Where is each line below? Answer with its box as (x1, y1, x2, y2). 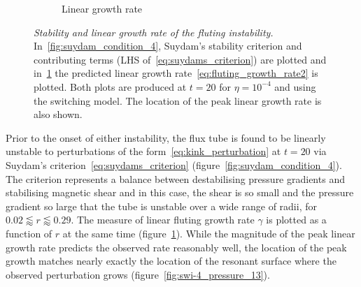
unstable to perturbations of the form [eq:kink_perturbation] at (6, 144, 281, 159)
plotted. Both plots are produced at (34, 79, 187, 94)
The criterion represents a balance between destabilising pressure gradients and (6, 171, 345, 186)
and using (274, 79, 316, 94)
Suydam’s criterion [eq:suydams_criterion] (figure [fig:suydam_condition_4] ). (6, 157, 342, 172)
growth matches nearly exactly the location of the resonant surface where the (6, 253, 337, 268)
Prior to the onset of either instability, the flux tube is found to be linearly (6, 130, 326, 145)
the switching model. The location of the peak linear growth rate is (34, 93, 322, 108)
